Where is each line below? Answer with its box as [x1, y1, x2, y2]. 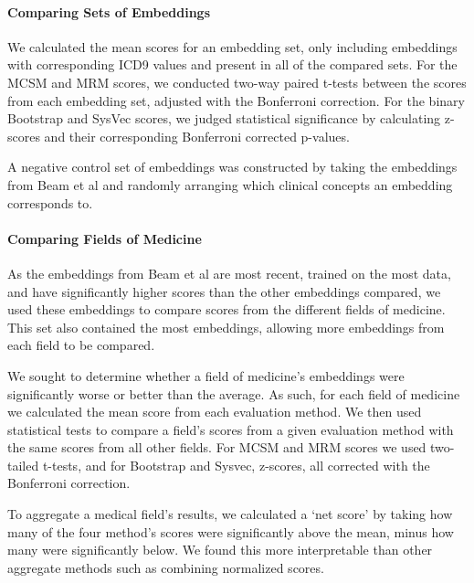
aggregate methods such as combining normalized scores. [7, 557, 324, 577]
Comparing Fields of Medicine [7, 228, 202, 248]
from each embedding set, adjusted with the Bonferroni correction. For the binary [7, 90, 465, 110]
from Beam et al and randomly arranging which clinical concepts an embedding [7, 175, 453, 194]
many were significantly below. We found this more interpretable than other [7, 540, 433, 559]
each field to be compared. [7, 335, 155, 355]
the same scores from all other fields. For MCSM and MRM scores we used [7, 438, 427, 457]
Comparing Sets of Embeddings [7, 2, 210, 21]
